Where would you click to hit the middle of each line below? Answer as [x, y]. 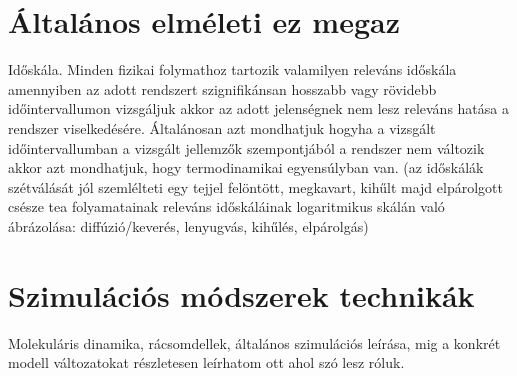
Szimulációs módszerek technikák [241, 294]
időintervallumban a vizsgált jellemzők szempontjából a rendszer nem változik [246, 147]
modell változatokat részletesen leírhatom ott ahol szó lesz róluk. [206, 362]
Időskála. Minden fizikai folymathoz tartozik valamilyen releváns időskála [232, 69]
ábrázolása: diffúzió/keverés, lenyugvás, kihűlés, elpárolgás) [188, 225]
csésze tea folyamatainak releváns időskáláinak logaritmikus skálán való [226, 206]
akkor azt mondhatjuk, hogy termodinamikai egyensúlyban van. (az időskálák [246, 167]
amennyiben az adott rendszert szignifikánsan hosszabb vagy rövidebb [222, 88]
